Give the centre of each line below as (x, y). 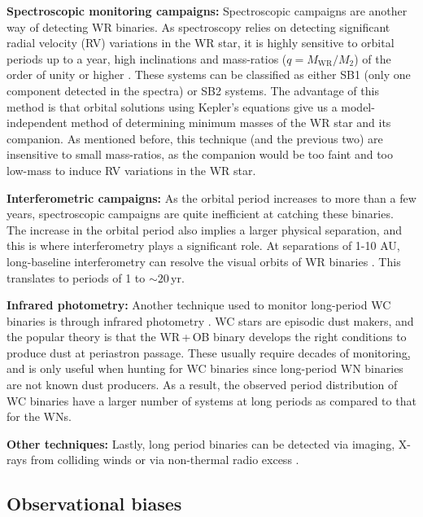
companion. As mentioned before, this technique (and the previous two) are (195, 138)
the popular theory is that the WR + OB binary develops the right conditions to (207, 337)
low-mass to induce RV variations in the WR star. (131, 170)
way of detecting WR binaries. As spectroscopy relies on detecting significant (198, 26)
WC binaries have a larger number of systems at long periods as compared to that (211, 400)
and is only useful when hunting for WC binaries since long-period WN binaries (205, 368)
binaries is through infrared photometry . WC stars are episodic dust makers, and (210, 320)
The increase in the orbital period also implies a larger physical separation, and (204, 229)
